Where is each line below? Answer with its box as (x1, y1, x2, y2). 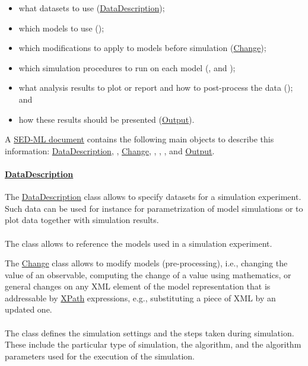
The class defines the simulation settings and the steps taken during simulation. (5, 326, 294, 339)
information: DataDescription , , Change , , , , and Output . (5, 144, 215, 157)
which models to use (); (18, 21, 104, 34)
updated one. (5, 303, 52, 316)
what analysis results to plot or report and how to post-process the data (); (18, 81, 293, 94)
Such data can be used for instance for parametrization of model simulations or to (5, 202, 303, 214)
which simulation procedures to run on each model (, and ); (18, 61, 236, 74)
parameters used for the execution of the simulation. (5, 349, 195, 362)
